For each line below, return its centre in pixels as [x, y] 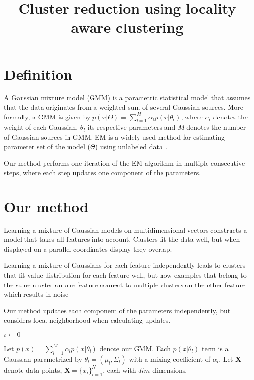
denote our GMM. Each [135, 348]
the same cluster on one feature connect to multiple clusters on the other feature [125, 284]
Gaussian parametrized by [43, 359]
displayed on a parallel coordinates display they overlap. [88, 249]
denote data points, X [37, 369]
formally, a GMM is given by [47, 116]
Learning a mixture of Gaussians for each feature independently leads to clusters [125, 265]
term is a [215, 348]
